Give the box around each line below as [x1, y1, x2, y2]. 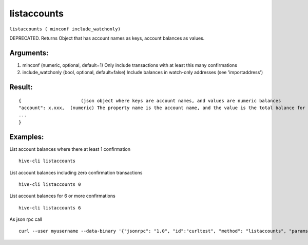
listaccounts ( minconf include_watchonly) [9, 26, 121, 32]
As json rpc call [9, 216, 43, 222]
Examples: [9, 132, 44, 141]
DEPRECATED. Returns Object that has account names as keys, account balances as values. [9, 35, 205, 41]
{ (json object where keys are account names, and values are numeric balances [18, 98, 281, 103]
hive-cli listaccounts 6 [18, 205, 81, 211]
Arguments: [9, 48, 49, 57]
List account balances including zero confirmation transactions [9, 169, 143, 176]
